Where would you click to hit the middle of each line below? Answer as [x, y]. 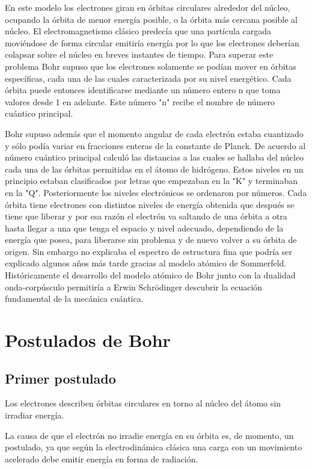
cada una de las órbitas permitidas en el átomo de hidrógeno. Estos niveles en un [154, 169]
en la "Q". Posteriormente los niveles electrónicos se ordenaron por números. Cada [156, 192]
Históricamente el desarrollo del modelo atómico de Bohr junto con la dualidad [150, 275]
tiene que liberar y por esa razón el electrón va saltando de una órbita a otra [146, 216]
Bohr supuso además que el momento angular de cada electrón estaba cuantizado [154, 133]
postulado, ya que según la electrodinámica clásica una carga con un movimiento [154, 447]
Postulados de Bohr [88, 340]
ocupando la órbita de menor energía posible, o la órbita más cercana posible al [151, 19]
